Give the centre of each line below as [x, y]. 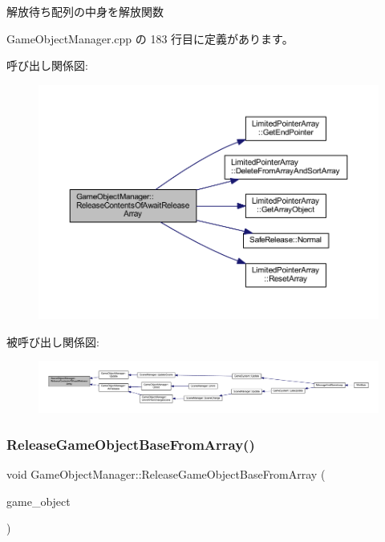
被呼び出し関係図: [53, 341]
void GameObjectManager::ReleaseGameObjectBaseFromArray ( [166, 474]
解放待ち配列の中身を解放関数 [85, 11]
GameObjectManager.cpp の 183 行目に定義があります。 [150, 38]
